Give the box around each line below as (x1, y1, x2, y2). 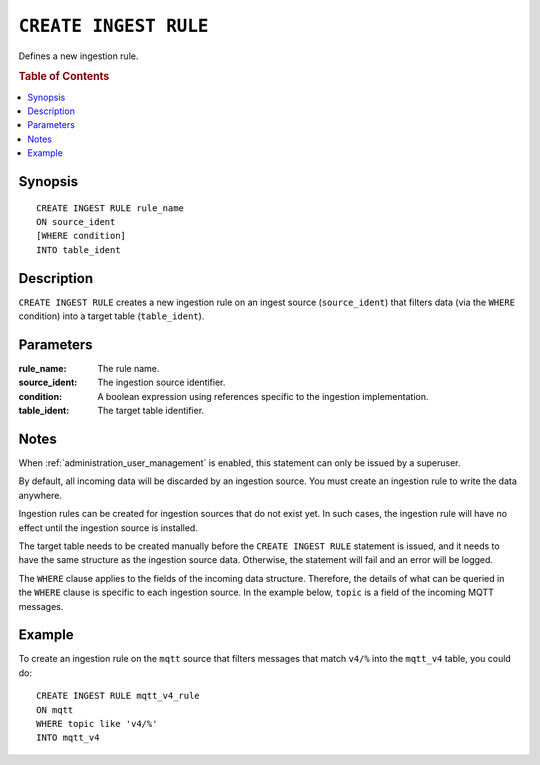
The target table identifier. (97, 405, 205, 417)
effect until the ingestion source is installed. (18, 521, 199, 534)
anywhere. (18, 489, 62, 501)
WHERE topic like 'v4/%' (36, 718, 158, 729)
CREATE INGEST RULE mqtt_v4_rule (36, 690, 200, 702)
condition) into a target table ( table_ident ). (18, 310, 205, 322)
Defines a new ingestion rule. (18, 50, 139, 62)
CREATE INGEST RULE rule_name (36, 202, 185, 214)
